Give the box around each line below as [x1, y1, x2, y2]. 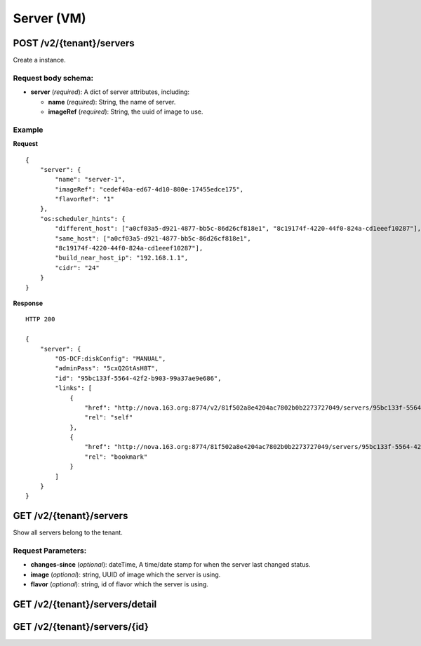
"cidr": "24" [55, 264, 100, 271]
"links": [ [55, 384, 93, 392]
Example [13, 125, 44, 135]
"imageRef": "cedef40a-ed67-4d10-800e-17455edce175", [55, 185, 244, 193]
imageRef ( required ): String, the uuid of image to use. [48, 107, 203, 116]
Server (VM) [13, 11, 86, 26]
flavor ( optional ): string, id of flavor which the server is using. [30, 580, 208, 588]
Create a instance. [13, 56, 66, 65]
